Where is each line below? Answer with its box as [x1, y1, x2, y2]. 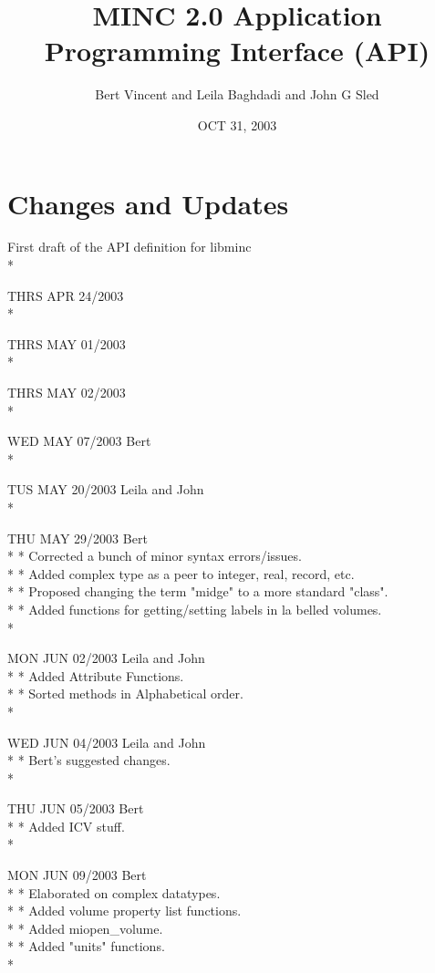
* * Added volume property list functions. [7, 901, 242, 920]
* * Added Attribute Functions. [7, 666, 184, 685]
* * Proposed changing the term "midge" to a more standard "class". [7, 582, 388, 601]
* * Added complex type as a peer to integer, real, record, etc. [7, 564, 355, 583]
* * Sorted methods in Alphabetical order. [7, 684, 243, 703]
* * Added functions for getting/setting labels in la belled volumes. [7, 599, 382, 618]
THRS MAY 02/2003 [7, 383, 126, 401]
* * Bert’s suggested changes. [7, 750, 171, 770]
